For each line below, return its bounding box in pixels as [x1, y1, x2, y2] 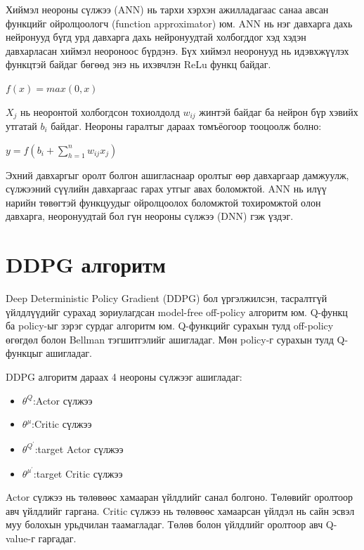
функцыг [6, 346, 43, 360]
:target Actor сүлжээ [34, 441, 124, 456]
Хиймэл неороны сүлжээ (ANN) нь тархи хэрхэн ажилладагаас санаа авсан [6, 2, 329, 16]
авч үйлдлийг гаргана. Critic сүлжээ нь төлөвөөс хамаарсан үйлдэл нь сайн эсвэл [6, 503, 355, 518]
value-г [6, 530, 35, 545]
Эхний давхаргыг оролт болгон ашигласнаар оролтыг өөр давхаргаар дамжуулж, [6, 167, 349, 182]
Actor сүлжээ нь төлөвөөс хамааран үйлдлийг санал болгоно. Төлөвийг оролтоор [6, 490, 353, 504]
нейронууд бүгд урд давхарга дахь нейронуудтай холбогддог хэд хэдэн [6, 30, 306, 44]
